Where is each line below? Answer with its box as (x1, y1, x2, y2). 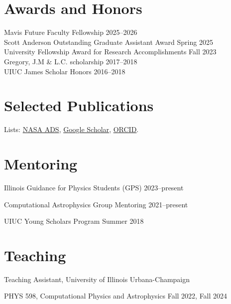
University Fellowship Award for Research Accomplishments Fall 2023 (4, 46, 217, 57)
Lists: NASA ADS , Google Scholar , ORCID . (4, 124, 139, 135)
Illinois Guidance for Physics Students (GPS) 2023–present (4, 182, 184, 192)
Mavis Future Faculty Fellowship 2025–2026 (4, 27, 137, 37)
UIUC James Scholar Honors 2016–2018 (4, 66, 125, 76)
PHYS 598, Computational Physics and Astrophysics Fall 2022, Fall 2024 (4, 291, 228, 301)
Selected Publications (4, 95, 154, 116)
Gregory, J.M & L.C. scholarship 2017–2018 (4, 56, 137, 66)
